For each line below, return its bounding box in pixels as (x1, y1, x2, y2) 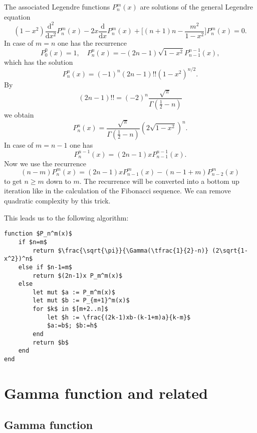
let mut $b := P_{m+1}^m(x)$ (33, 297, 130, 304)
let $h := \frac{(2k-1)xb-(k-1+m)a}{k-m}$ (47, 313, 191, 321)
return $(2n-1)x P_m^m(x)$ (33, 272, 123, 279)
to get (4, 175, 22, 186)
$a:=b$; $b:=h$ (47, 322, 98, 330)
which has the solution (4, 56, 73, 67)
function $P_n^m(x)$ (4, 230, 73, 238)
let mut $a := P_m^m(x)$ (33, 288, 115, 296)
